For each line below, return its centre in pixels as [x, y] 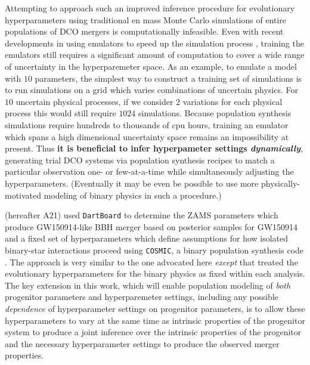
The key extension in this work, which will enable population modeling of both [148, 285]
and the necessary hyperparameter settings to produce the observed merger [142, 343]
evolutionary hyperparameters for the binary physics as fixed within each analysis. [155, 273]
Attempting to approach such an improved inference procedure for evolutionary [150, 8]
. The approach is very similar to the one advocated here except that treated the [151, 262]
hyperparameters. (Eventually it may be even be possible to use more [132, 183]
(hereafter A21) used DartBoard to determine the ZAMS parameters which [142, 215]
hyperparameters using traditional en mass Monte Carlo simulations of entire [146, 19]
